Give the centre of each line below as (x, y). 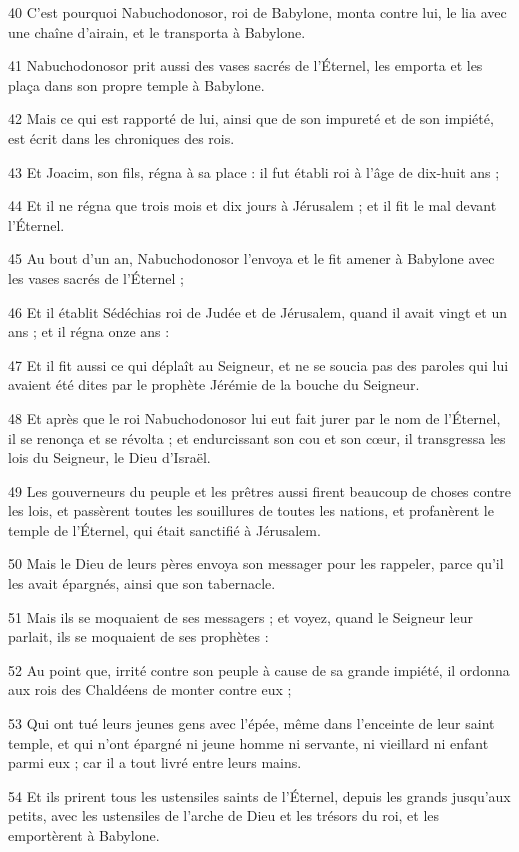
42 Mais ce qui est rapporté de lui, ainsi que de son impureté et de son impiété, (251, 118)
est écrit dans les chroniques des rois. (121, 137)
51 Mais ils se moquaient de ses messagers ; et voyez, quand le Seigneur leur (240, 616)
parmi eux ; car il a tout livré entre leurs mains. (155, 762)
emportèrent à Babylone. (84, 835)
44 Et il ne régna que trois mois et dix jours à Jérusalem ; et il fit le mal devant (252, 205)
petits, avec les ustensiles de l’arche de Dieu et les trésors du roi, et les (224, 815)
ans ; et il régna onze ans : (89, 331)
